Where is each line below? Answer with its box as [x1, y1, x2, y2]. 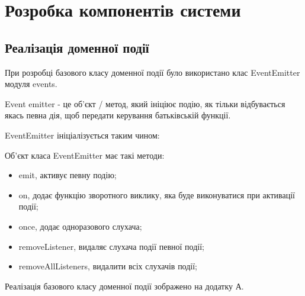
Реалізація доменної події [5, 38, 149, 56]
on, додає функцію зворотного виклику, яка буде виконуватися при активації [18, 188, 295, 201]
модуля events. [5, 78, 57, 90]
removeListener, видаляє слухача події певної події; [18, 240, 204, 252]
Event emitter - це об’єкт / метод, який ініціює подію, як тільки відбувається [5, 97, 285, 110]
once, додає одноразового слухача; [18, 220, 142, 232]
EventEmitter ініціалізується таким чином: [5, 128, 160, 141]
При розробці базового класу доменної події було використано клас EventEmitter [5, 66, 300, 78]
